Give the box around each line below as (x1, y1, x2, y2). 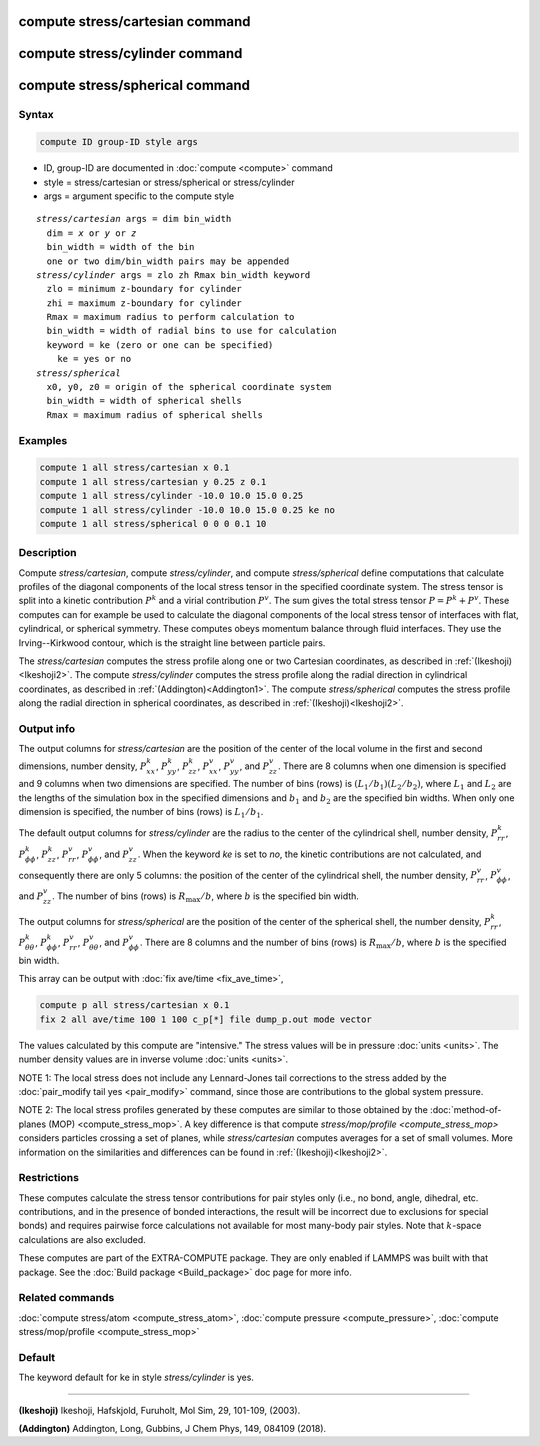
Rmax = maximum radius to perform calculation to (46, 311, 295, 323)
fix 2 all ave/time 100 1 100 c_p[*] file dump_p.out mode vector (39, 1013, 372, 1025)
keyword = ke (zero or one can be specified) (46, 339, 274, 350)
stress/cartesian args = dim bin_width (36, 213, 232, 225)
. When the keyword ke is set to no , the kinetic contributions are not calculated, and (137, 848, 482, 860)
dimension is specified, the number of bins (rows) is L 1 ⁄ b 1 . (18, 806, 264, 820)
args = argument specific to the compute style (43, 190, 235, 202)
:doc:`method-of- (430, 1104, 502, 1116)
